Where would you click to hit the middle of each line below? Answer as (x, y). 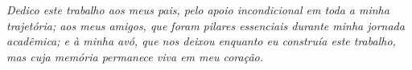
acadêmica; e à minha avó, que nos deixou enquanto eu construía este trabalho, (201, 41)
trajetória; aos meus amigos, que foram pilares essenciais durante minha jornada (206, 25)
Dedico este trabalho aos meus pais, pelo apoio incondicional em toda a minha (198, 10)
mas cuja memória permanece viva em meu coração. (135, 56)
